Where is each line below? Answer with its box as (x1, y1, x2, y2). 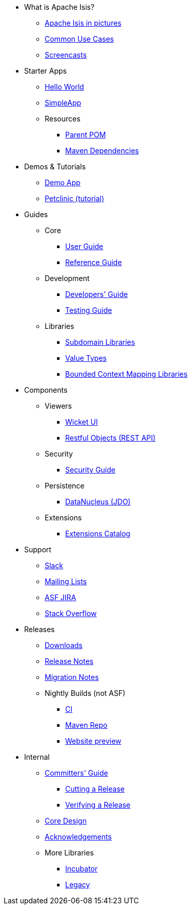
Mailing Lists (45, 577, 87, 586)
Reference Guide (65, 258, 122, 267)
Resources (45, 114, 81, 123)
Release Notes (45, 657, 93, 666)
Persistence (45, 481, 85, 490)
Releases (24, 625, 55, 634)
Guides (24, 210, 48, 219)
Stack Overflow (45, 609, 97, 618)
